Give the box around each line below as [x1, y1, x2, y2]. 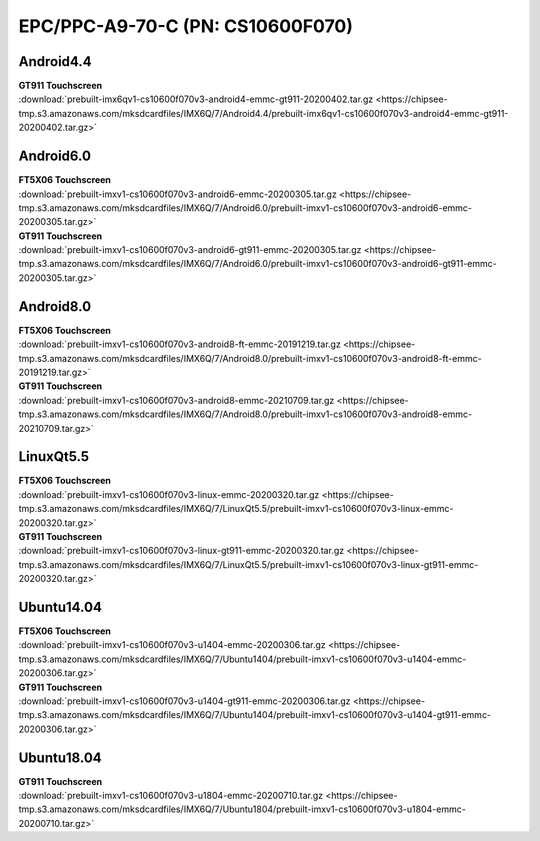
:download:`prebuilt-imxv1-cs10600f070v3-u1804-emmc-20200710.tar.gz [18, 790, 324, 802]
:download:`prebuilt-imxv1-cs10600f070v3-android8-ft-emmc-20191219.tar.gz [18, 338, 342, 350]
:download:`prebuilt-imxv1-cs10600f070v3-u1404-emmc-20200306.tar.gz [18, 639, 327, 651]
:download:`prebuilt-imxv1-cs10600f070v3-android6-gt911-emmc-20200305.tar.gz [18, 244, 362, 256]
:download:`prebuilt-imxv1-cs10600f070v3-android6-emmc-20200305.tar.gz [18, 188, 337, 200]
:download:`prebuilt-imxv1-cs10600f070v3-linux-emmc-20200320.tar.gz [18, 488, 320, 500]
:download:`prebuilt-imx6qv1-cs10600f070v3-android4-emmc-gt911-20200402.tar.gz [18, 93, 374, 105]
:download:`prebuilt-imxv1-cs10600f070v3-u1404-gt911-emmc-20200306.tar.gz [18, 695, 351, 707]
